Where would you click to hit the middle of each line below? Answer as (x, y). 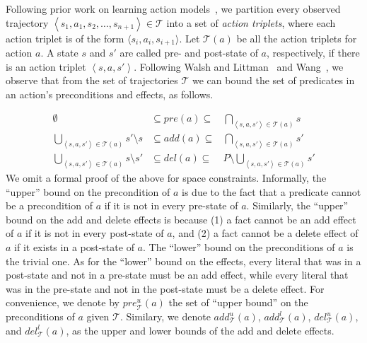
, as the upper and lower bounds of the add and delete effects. (200, 330)
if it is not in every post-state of (95, 233)
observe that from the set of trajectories (92, 80)
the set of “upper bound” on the (238, 302)
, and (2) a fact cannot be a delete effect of (265, 233)
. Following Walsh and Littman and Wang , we (239, 66)
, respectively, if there (313, 53)
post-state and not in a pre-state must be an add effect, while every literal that (177, 275)
